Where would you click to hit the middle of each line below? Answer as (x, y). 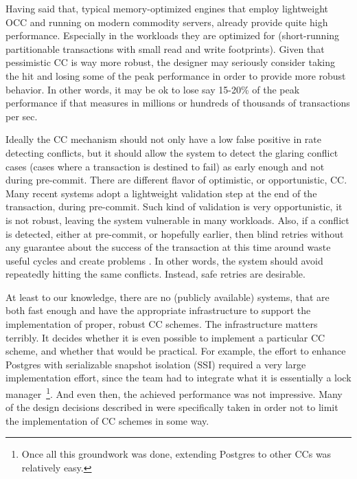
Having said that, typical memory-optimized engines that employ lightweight (167, 8)
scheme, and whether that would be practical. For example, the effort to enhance (176, 351)
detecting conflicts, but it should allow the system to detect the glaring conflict (172, 152)
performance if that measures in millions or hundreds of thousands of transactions (178, 103)
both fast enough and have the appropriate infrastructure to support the (158, 310)
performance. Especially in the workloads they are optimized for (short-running (173, 35)
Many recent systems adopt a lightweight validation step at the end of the (161, 193)
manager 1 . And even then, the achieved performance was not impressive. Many (174, 393)
